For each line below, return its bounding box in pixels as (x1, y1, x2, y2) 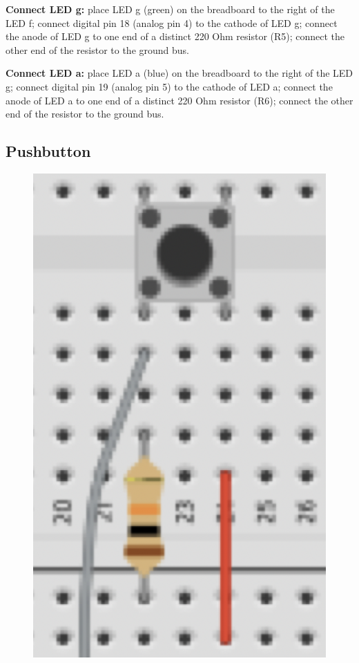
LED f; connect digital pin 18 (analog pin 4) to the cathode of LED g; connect (6, 15, 338, 30)
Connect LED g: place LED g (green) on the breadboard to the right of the (6, 2, 335, 16)
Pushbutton (6, 140, 91, 162)
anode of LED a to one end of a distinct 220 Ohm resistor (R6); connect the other (6, 93, 353, 107)
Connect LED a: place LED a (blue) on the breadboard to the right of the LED (6, 66, 353, 80)
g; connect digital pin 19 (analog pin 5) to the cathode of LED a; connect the (6, 79, 333, 93)
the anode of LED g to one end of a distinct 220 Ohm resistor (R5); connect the (6, 29, 345, 44)
